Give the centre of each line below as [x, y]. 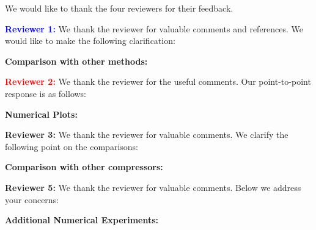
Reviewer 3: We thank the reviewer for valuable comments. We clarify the [147, 135]
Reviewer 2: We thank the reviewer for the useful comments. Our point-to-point [158, 81]
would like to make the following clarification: [90, 41]
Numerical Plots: [41, 114]
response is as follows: [46, 93]
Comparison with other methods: [76, 61]
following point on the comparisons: [72, 146]
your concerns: [32, 199]
